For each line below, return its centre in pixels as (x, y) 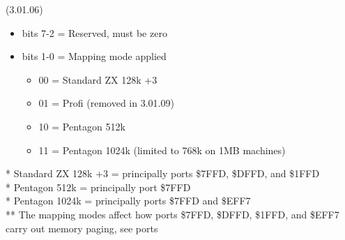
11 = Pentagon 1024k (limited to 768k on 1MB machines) (162, 150)
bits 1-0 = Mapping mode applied (94, 56)
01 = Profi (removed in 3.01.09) (106, 103)
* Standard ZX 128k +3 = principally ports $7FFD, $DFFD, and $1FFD (163, 173)
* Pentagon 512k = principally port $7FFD (98, 187)
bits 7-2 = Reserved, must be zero (94, 32)
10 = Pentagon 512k (82, 126)
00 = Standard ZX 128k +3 (98, 79)
